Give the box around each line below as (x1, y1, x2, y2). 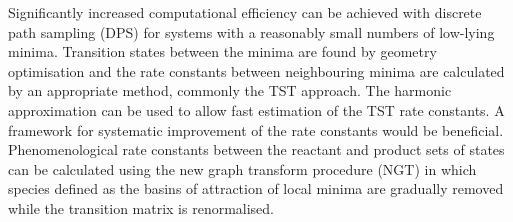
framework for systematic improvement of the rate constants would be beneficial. (8, 119, 504, 140)
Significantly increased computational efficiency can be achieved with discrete (8, 2, 482, 22)
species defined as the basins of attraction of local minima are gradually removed (8, 178, 504, 199)
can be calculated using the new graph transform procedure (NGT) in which (8, 158, 477, 179)
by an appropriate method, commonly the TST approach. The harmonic (8, 80, 452, 101)
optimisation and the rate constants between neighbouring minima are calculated (8, 60, 505, 81)
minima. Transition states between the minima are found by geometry (8, 41, 437, 62)
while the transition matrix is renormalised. (8, 197, 275, 218)
